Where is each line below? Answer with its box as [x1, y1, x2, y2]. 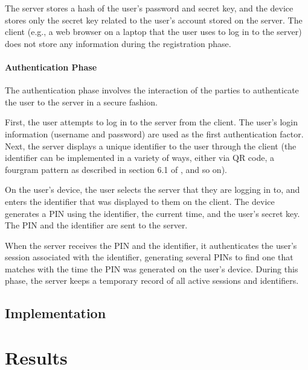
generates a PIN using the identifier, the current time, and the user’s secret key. [5, 207, 300, 219]
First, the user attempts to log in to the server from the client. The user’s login [5, 116, 298, 128]
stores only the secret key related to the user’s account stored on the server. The [5, 13, 303, 26]
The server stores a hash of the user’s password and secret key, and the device [5, 2, 294, 14]
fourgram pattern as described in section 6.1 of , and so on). [5, 163, 227, 175]
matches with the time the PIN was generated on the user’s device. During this [5, 262, 298, 275]
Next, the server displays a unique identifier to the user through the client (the [5, 139, 297, 152]
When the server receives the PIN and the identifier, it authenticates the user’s [5, 239, 297, 251]
